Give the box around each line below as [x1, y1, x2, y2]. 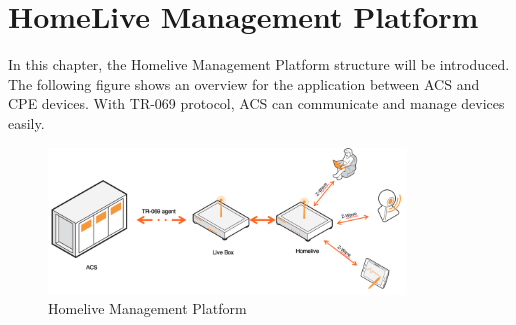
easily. [8, 112, 45, 133]
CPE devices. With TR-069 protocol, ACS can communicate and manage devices [8, 93, 505, 114]
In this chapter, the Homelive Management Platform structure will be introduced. [8, 54, 510, 75]
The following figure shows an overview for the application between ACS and [8, 73, 480, 94]
